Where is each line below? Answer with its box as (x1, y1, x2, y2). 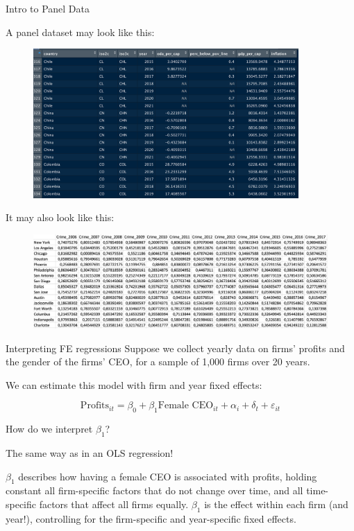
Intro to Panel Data (6, 1, 90, 15)
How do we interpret (6, 421, 93, 436)
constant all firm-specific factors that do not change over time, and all (6, 483, 303, 498)
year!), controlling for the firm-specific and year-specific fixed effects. (6, 511, 296, 525)
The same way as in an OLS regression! (6, 445, 174, 460)
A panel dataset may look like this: (6, 24, 155, 39)
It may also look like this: (6, 210, 115, 225)
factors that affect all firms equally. (39, 496, 189, 511)
